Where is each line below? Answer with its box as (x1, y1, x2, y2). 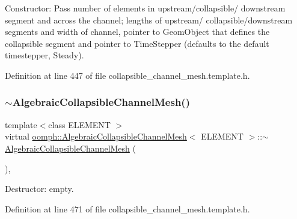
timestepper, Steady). (5, 49, 84, 61)
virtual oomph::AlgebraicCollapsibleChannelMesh (5, 130, 187, 143)
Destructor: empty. (5, 182, 74, 195)
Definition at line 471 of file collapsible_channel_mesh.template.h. (5, 202, 250, 215)
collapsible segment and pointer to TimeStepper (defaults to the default (5, 37, 269, 49)
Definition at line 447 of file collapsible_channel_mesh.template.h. (5, 69, 250, 81)
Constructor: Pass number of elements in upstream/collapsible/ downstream (5, 2, 286, 14)
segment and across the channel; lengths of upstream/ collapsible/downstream (5, 13, 293, 26)
